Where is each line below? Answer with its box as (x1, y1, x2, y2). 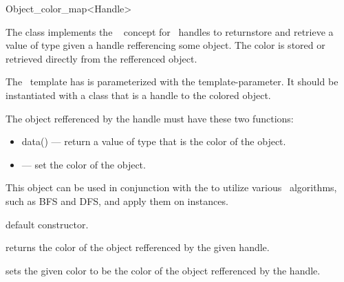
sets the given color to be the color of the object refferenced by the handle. (6, 263, 321, 277)
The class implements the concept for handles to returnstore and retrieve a (6, 24, 334, 39)
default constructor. (6, 217, 89, 231)
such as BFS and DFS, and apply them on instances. (6, 193, 228, 208)
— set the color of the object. (21, 157, 146, 171)
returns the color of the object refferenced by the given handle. (6, 240, 270, 254)
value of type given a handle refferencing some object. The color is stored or (6, 38, 325, 52)
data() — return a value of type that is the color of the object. (21, 134, 286, 149)
